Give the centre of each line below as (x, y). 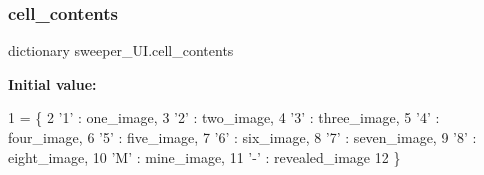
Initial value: (52, 83)
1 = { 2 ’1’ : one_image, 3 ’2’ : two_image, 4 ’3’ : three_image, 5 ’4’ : (224, 117)
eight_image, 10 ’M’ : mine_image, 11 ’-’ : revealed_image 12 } (204, 156)
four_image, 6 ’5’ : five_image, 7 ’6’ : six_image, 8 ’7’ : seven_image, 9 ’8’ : (242, 137)
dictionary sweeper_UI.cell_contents (121, 50)
